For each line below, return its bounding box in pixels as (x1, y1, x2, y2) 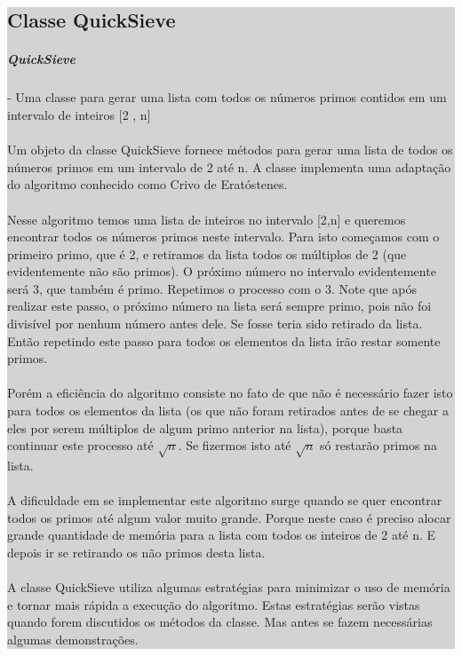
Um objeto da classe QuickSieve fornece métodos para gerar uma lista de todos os (7, 140, 453, 159)
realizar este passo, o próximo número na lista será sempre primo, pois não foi (7, 296, 432, 315)
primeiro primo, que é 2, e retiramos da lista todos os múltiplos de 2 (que (7, 244, 407, 263)
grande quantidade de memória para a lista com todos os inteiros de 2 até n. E (7, 526, 436, 544)
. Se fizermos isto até (178, 436, 291, 454)
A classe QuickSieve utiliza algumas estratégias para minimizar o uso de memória (7, 578, 450, 597)
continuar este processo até (7, 436, 154, 454)
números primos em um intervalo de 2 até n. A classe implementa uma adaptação (7, 157, 451, 176)
